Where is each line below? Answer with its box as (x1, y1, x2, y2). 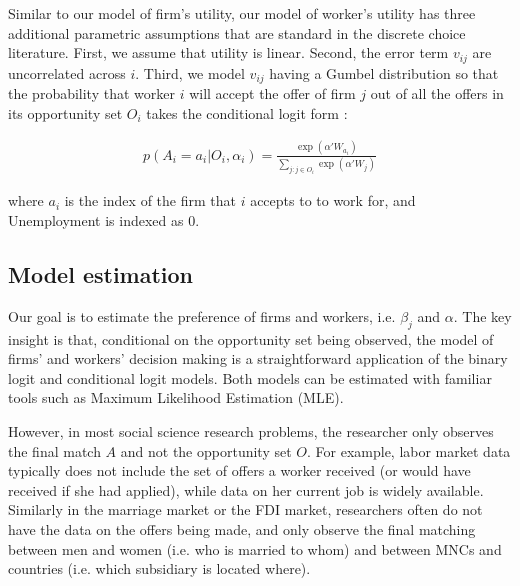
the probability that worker (8, 83, 175, 104)
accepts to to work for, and (250, 190, 416, 211)
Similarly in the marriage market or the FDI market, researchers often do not (8, 499, 483, 520)
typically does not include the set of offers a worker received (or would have (8, 460, 471, 481)
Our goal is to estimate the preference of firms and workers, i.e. (8, 305, 396, 326)
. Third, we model (135, 62, 245, 83)
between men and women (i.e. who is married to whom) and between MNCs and (8, 538, 502, 559)
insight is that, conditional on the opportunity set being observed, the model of (8, 328, 494, 349)
